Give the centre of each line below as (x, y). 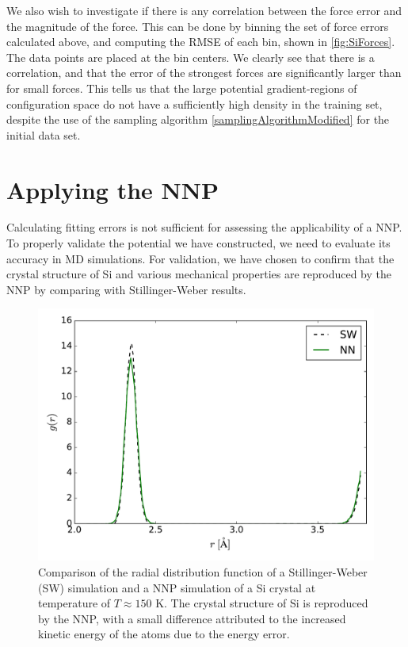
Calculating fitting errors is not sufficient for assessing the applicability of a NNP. (204, 227)
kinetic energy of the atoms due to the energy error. (164, 634)
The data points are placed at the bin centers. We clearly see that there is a (191, 57)
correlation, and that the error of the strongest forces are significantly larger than (204, 73)
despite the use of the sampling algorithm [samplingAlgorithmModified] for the (198, 119)
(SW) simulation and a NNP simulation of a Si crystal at (177, 587)
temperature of (74, 603)
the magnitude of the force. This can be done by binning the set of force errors (198, 26)
